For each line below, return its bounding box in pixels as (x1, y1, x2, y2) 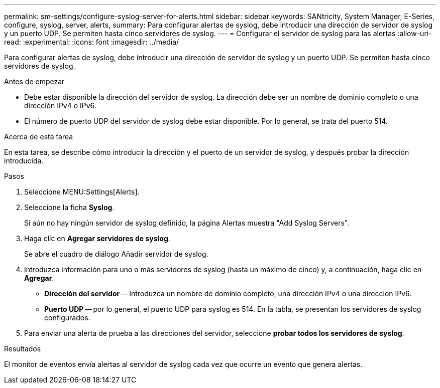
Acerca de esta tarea (4, 132, 73, 141)
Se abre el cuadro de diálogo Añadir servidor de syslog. (24, 250, 208, 258)
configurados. (44, 313, 90, 322)
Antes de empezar (4, 77, 65, 86)
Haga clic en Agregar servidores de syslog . (24, 234, 170, 243)
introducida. (4, 156, 44, 165)
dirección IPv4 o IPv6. (24, 101, 96, 110)
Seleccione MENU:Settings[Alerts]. (24, 187, 140, 196)
